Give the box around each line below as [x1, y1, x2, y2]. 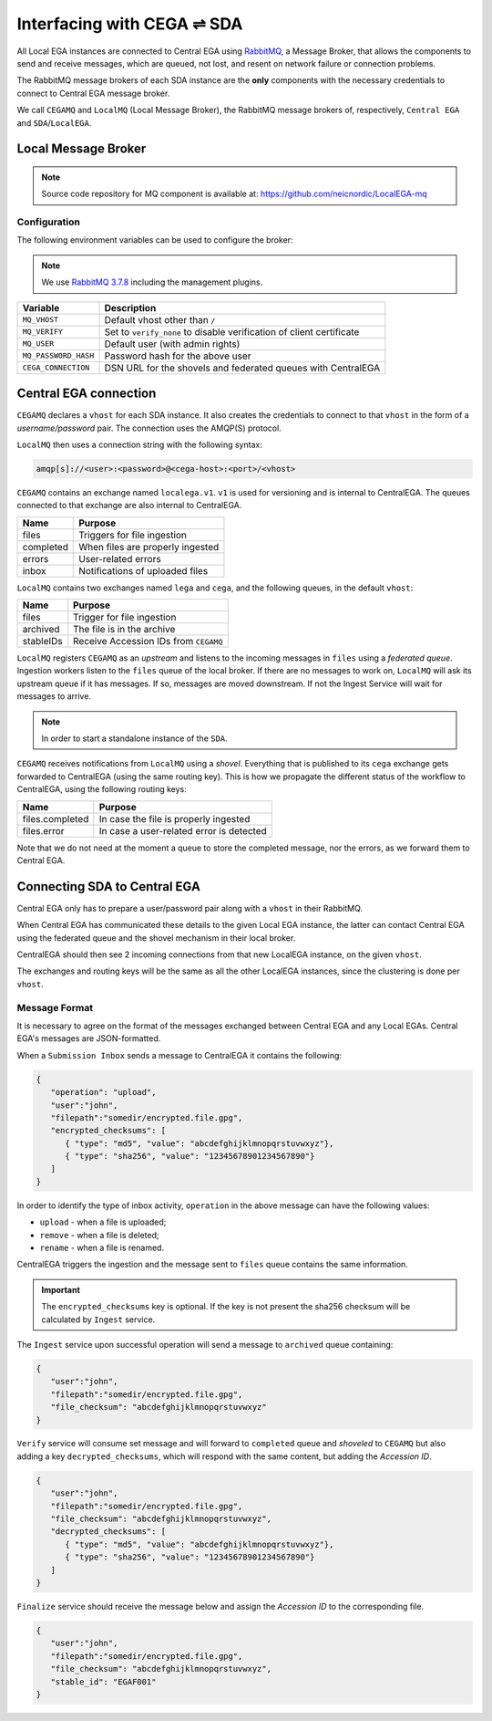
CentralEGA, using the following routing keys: [16, 784, 187, 795]
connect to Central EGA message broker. [16, 88, 170, 99]
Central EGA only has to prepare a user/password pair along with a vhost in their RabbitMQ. [16, 902, 364, 913]
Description [104, 301, 157, 314]
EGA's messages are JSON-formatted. [16, 1033, 161, 1044]
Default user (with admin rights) [104, 338, 241, 350]
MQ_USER [22, 339, 55, 349]
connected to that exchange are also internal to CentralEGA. [16, 500, 242, 511]
